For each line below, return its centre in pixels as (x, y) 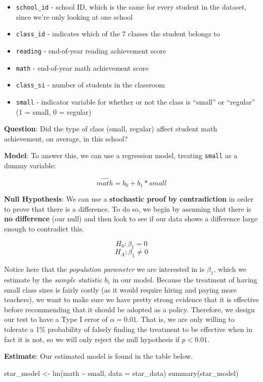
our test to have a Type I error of (56, 319)
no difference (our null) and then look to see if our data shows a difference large (131, 219)
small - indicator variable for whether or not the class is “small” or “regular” (136, 101)
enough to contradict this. (44, 229)
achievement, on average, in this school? (66, 138)
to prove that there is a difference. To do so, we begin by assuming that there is (128, 208)
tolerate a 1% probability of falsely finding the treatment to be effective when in (128, 329)
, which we (230, 269)
